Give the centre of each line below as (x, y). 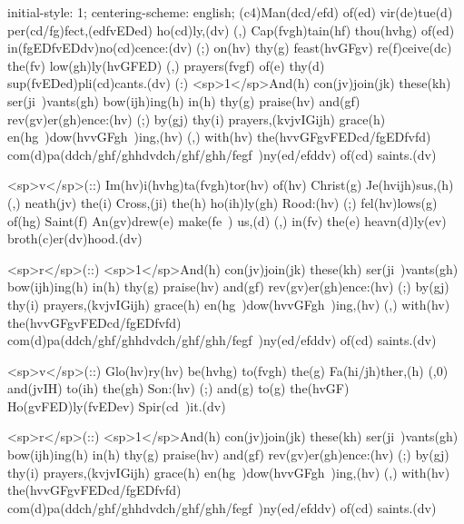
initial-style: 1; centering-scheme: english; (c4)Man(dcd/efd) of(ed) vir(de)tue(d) (230, 12)
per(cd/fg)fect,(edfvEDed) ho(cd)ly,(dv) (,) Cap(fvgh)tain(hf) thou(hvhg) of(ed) (231, 30)
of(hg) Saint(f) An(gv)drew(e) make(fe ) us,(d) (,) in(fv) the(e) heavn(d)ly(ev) (227, 220)
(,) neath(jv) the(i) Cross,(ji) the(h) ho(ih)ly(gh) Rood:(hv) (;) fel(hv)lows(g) (222, 202)
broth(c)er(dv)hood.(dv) (75, 238)
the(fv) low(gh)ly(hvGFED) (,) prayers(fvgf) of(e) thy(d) (166, 65)
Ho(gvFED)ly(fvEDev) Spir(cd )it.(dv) (117, 405)
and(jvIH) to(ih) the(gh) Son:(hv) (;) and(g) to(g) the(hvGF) (178, 388)
